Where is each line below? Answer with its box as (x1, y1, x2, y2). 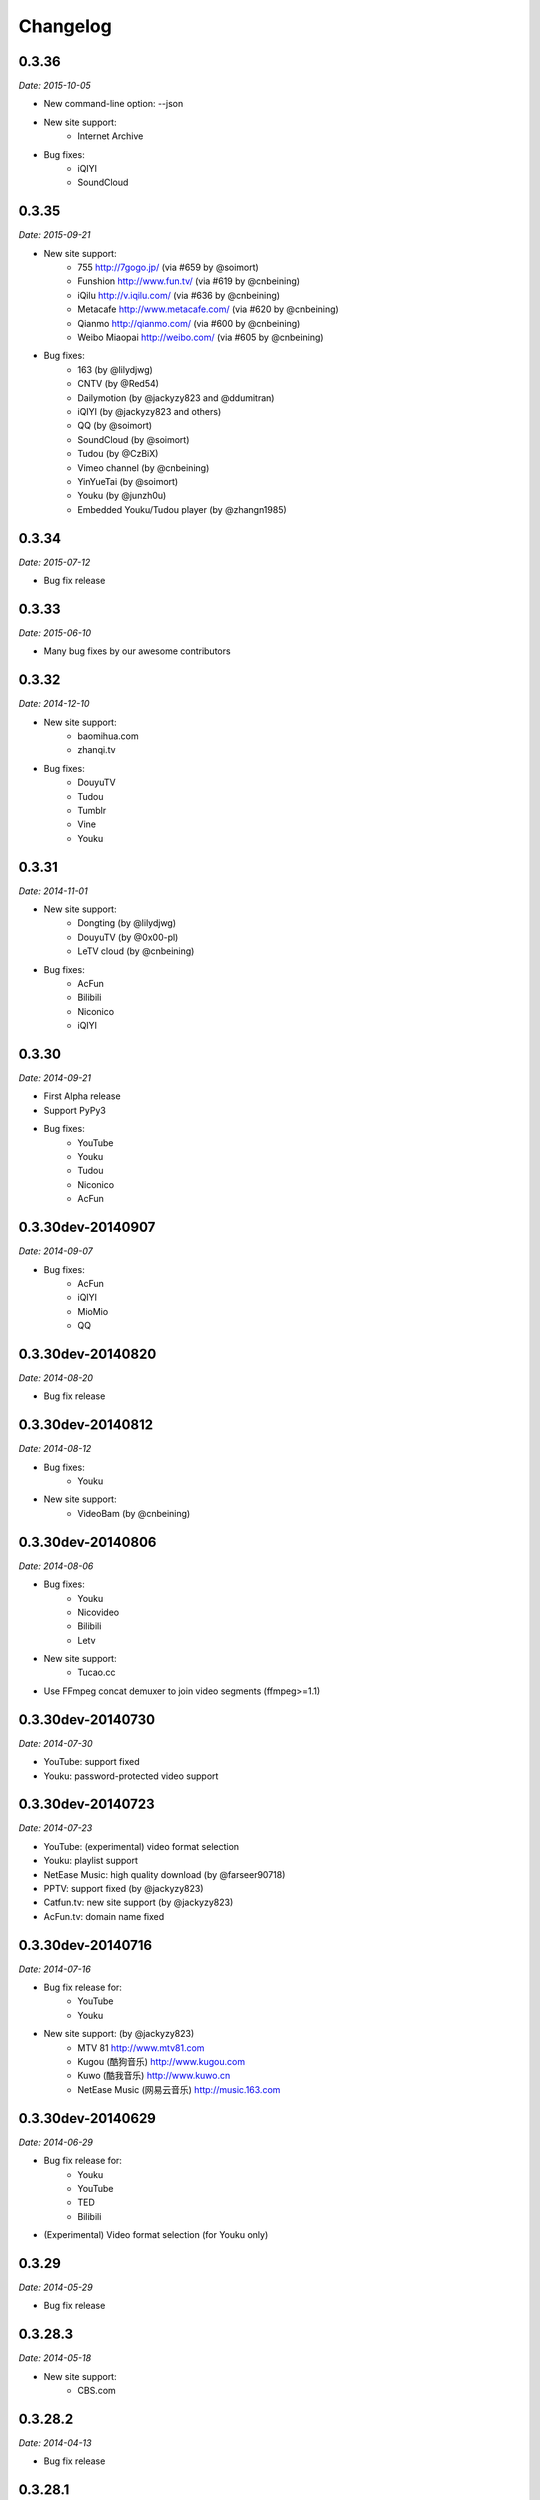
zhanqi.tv (77, 744, 116, 756)
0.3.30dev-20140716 (18, 1936, 153, 1954)
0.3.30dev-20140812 (18, 1416, 154, 1434)
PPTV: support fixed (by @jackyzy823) (43, 1883, 204, 1895)
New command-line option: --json (43, 98, 184, 110)
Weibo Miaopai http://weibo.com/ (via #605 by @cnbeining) (77, 331, 324, 344)
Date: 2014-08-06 (18, 1560, 94, 1572)
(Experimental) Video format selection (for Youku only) (43, 2229, 269, 2241)
